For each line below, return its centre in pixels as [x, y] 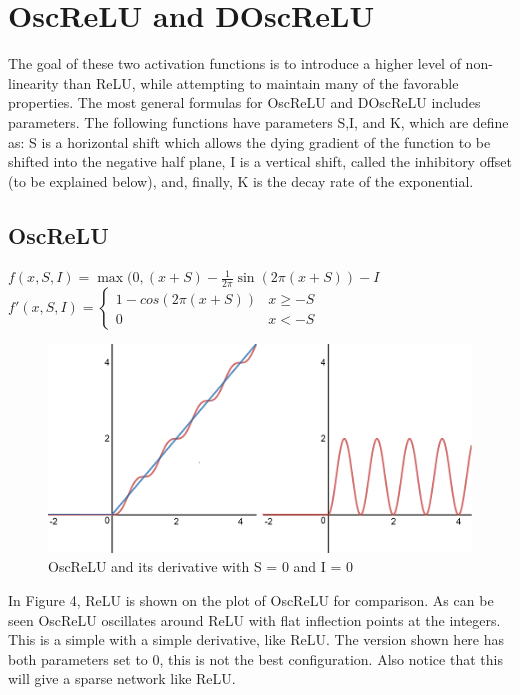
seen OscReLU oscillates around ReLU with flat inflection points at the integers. [254, 619]
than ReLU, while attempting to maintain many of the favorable [261, 82]
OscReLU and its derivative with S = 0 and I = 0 [201, 566]
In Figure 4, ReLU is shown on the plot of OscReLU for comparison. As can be [251, 600]
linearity [33, 82]
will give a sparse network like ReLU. [122, 678]
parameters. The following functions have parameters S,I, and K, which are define [258, 121]
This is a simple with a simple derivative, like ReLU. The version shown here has [256, 639]
